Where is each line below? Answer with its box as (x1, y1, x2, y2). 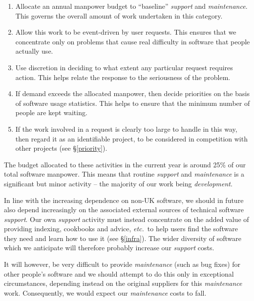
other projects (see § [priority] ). (15, 143, 107, 153)
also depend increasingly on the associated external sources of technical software (4, 204, 244, 215)
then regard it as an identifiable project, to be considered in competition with (15, 133, 248, 143)
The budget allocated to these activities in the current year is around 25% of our (4, 159, 246, 169)
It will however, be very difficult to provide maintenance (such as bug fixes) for (4, 259, 241, 269)
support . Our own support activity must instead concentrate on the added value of (4, 214, 249, 224)
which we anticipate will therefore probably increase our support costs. (4, 242, 214, 253)
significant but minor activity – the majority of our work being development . (4, 178, 233, 188)
